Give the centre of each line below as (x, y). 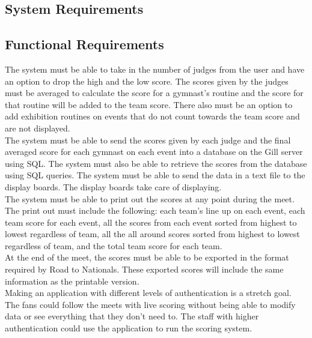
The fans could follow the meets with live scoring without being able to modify (150, 304)
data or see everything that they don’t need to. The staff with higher (132, 316)
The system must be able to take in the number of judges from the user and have (155, 69)
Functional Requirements (84, 44)
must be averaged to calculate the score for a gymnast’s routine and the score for (154, 93)
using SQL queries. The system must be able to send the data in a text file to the (155, 175)
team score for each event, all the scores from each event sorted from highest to (151, 222)
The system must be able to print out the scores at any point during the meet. (150, 198)
